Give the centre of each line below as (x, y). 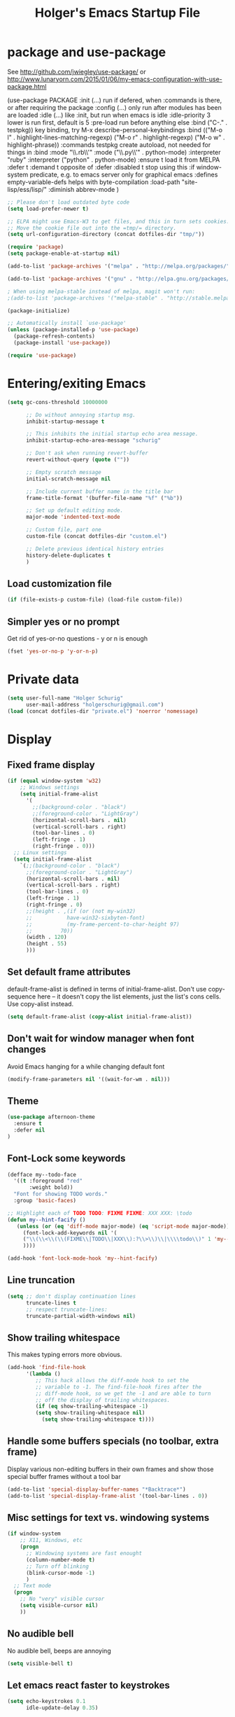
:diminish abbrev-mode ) (84, 189)
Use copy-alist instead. (41, 1003)
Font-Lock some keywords (66, 1159)
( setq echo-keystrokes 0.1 (47, 1702)
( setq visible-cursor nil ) (59, 1606)
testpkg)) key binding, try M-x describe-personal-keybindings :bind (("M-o (115, 130)
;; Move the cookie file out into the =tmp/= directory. (92, 228)
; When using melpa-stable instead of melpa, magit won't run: (101, 291)
